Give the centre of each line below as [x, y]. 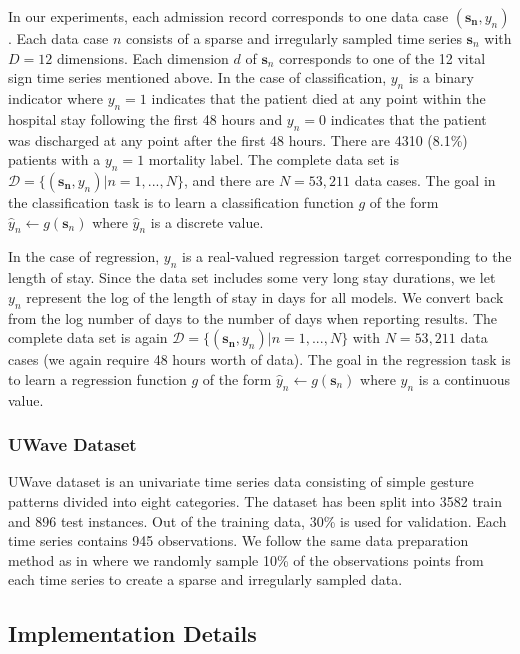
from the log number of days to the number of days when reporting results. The [252, 317]
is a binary [441, 77]
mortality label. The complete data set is [274, 159]
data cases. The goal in [425, 179]
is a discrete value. [207, 221]
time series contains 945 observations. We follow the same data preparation [238, 540]
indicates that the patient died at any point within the [318, 97]
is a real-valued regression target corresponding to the [347, 256]
